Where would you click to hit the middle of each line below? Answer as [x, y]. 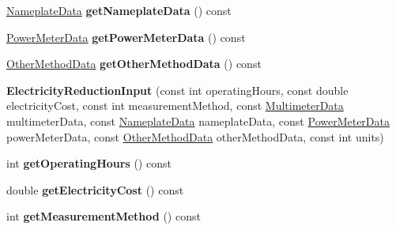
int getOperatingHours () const [89, 163]
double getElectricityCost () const [95, 189]
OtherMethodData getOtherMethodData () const [134, 64]
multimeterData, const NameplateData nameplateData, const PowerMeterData [198, 121]
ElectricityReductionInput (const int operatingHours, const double [177, 90]
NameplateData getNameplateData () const [119, 10]
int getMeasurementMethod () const [104, 216]
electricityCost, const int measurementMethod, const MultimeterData [175, 106]
